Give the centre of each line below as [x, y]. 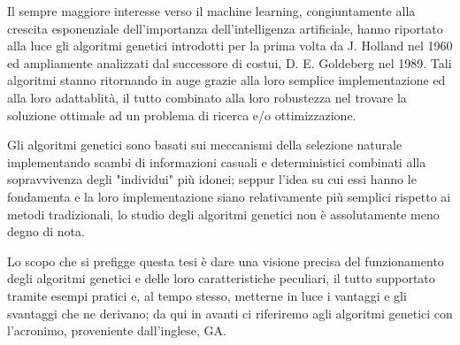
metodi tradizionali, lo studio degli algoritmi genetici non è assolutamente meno [223, 214]
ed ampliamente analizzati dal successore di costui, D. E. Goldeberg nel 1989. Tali [230, 62]
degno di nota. [46, 231]
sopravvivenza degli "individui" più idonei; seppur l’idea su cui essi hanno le [212, 179]
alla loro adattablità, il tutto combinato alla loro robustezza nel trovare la [207, 97]
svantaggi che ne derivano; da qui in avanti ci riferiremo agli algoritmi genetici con [230, 313]
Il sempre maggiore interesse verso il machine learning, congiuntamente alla [211, 11]
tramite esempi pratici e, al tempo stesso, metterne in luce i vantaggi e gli [207, 295]
